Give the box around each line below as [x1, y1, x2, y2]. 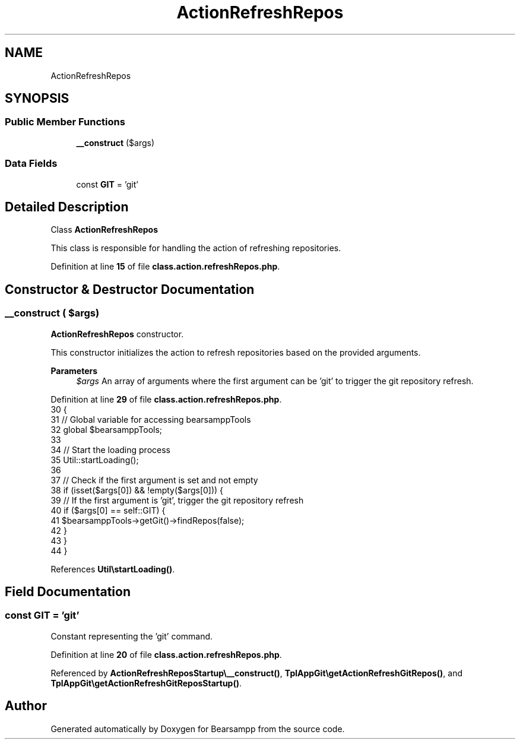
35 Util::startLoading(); [50, 454, 139, 465]
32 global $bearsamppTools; [50, 424, 163, 435]
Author [5, 698, 47, 714]
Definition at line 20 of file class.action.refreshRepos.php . [50, 649, 282, 660]
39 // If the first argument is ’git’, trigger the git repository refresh [50, 495, 304, 505]
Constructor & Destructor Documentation [5, 281, 255, 297]
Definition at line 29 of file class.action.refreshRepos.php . [50, 394, 282, 404]
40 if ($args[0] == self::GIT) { [50, 505, 166, 515]
